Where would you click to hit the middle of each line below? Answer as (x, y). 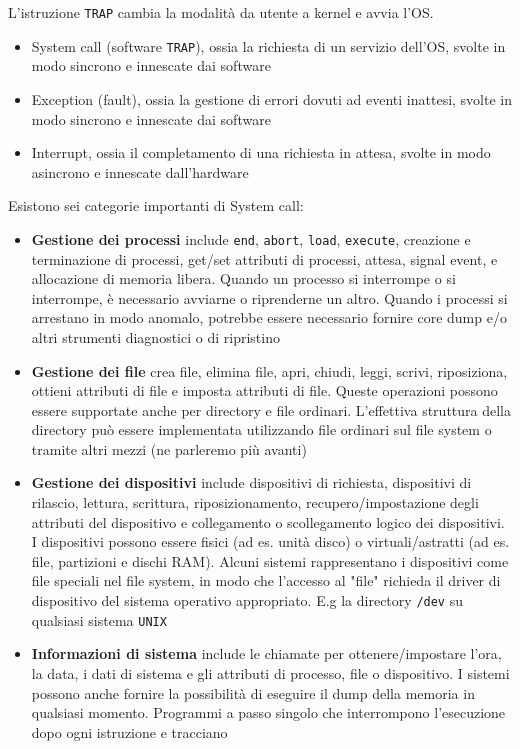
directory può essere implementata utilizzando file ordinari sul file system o (261, 429)
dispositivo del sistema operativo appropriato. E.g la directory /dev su (247, 600)
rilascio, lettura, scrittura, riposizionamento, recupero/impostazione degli (255, 502)
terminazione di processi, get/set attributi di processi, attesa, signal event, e (264, 258)
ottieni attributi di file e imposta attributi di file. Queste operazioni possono (264, 390)
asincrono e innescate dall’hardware (140, 171)
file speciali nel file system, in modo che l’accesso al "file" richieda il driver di (266, 580)
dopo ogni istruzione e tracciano (129, 731)
